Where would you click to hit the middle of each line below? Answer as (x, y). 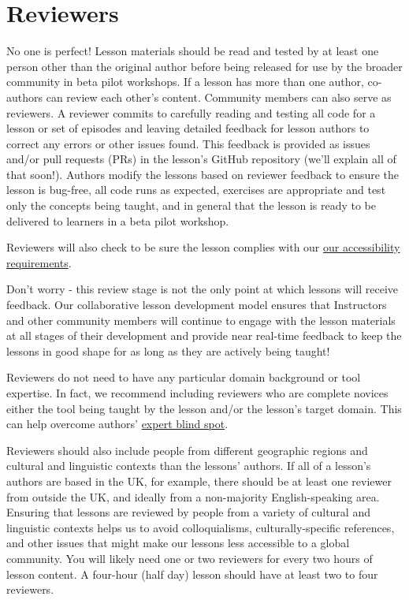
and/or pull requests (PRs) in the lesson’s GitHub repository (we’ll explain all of (201, 159)
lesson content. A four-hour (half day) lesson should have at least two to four (192, 574)
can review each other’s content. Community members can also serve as (219, 97)
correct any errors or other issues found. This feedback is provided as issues (188, 143)
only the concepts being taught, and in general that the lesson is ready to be (191, 205)
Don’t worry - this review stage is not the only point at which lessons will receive (202, 289)
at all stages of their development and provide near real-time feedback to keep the (204, 335)
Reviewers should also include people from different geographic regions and (187, 450)
